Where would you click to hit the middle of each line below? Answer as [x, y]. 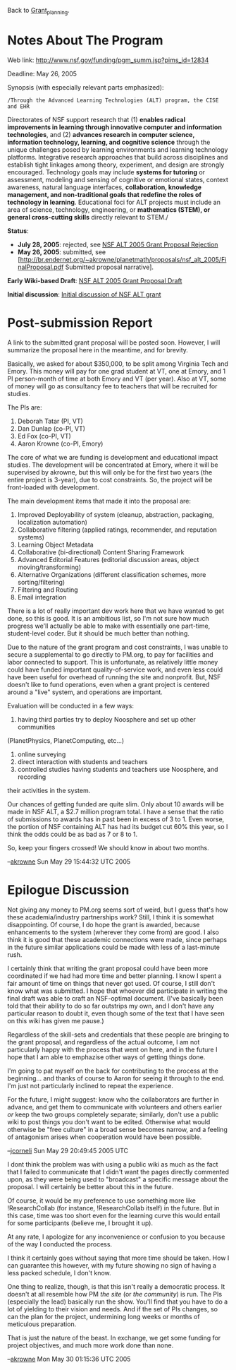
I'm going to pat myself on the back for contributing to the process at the [113, 1071]
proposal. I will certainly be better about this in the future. [91, 1186]
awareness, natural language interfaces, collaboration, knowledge [105, 187]
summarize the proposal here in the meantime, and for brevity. [98, 350]
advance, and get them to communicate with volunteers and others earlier [115, 1107]
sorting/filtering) [41, 582]
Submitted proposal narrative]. [109, 267]
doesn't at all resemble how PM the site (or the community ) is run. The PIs [115, 1294]
